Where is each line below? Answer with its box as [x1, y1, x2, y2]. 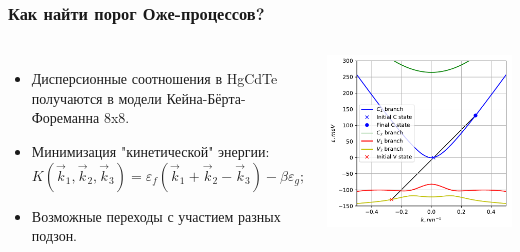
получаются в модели [31, 87, 162, 108]
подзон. [31, 225, 78, 246]
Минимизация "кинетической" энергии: [31, 141, 270, 161]
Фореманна [31, 107, 100, 128]
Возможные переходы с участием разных [31, 205, 281, 226]
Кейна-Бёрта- [166, 87, 246, 108]
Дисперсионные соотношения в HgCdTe [31, 68, 278, 89]
